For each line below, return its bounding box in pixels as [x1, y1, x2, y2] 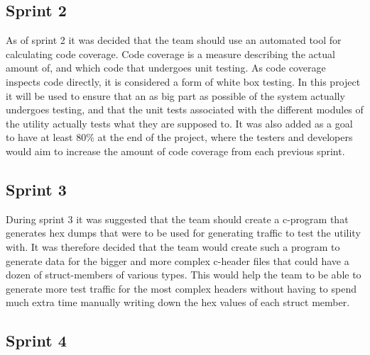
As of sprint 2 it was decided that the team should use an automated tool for [6, 33, 342, 47]
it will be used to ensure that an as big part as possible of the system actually [6, 88, 345, 103]
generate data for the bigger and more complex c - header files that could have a [6, 253, 349, 268]
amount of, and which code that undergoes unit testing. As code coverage [6, 60, 326, 75]
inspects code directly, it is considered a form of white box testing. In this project [6, 74, 361, 89]
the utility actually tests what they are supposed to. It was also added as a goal [6, 115, 353, 130]
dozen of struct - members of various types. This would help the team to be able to [6, 267, 361, 282]
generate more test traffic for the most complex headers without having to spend [6, 281, 357, 295]
